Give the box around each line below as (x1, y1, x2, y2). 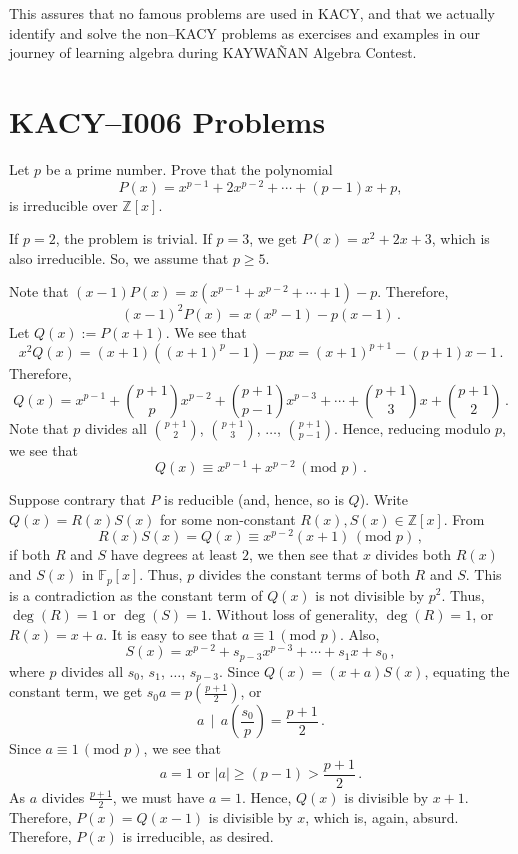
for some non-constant (160, 508, 296, 529)
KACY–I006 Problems (9, 100, 326, 141)
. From (443, 508, 485, 529)
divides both (375, 544, 452, 565)
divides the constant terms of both (198, 564, 410, 585)
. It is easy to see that (103, 623, 238, 644)
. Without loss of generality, (207, 604, 378, 625)
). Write (359, 489, 408, 510)
